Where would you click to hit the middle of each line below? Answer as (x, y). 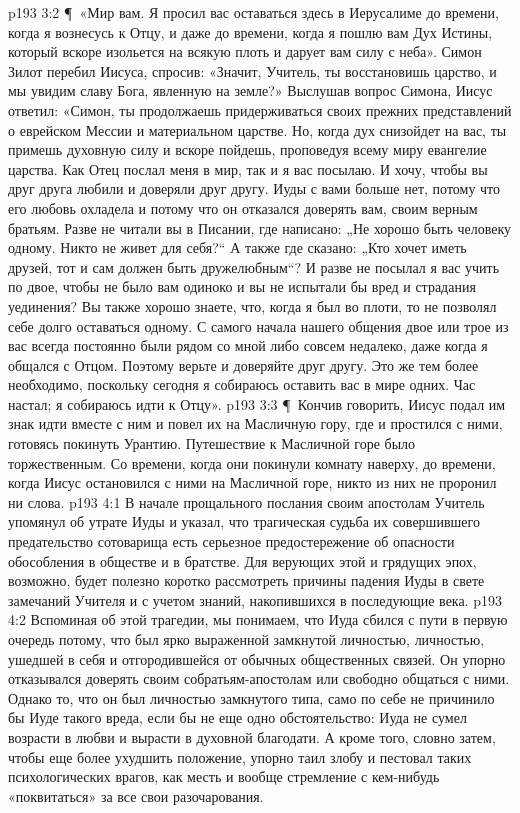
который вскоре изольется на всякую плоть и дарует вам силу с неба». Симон (245, 51)
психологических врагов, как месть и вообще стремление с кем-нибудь (224, 776)
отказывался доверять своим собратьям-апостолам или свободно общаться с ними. (259, 678)
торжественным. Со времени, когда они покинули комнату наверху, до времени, (252, 462)
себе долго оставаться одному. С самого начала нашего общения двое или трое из (258, 325)
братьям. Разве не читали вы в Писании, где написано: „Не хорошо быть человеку (260, 227)
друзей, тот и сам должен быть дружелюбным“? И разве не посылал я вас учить (254, 266)
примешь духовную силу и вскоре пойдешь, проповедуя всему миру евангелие (247, 149)
